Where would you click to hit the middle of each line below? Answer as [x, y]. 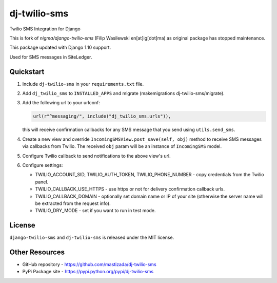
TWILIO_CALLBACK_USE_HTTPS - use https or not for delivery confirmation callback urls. [130, 189]
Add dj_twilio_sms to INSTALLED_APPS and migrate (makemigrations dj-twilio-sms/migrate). [124, 93]
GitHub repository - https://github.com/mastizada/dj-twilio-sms [89, 265]
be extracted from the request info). [73, 203]
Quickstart [27, 72]
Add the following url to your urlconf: [61, 103]
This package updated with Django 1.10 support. [60, 48]
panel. [42, 182]
